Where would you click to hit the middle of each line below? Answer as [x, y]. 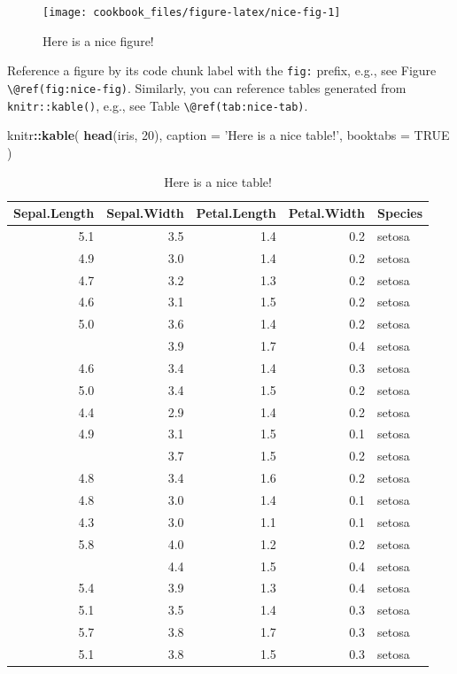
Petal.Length [236, 213]
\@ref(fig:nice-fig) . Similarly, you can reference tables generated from [207, 87]
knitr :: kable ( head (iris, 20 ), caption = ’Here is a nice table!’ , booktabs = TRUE [228, 135]
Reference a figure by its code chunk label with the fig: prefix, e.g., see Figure [222, 70]
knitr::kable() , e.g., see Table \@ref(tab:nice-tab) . [158, 105]
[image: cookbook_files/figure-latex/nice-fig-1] [192, 12]
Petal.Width [327, 213]
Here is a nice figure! [98, 40]
